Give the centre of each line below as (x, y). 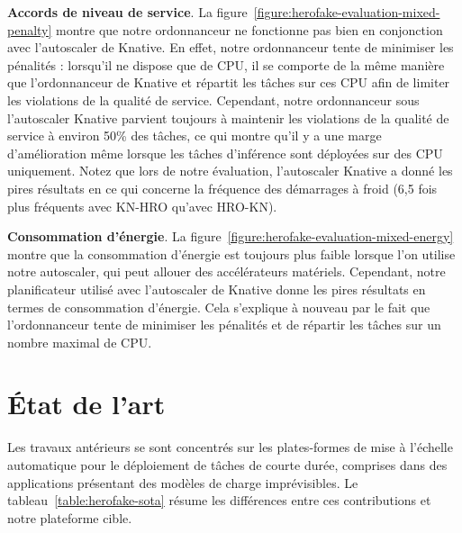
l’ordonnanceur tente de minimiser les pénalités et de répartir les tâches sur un (224, 325)
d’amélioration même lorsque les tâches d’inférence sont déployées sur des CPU (225, 153)
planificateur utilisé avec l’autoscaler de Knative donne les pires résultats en (217, 289)
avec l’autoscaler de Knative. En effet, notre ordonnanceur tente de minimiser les (231, 47)
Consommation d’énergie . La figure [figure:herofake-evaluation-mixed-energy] (231, 236)
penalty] (30, 29)
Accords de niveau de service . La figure (127, 12)
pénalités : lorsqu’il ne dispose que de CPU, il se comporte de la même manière (226, 64)
